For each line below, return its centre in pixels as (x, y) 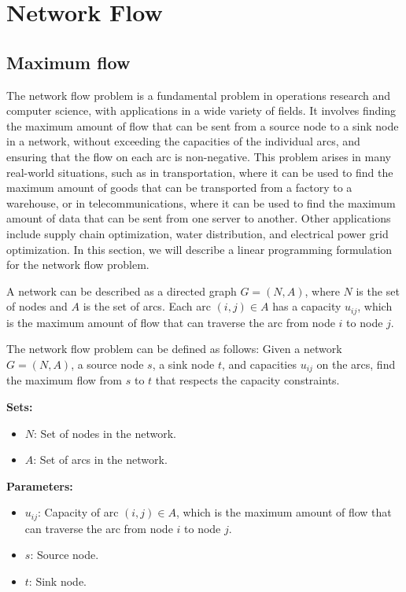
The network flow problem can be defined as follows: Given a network (174, 349)
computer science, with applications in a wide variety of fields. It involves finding (201, 110)
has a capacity (307, 306)
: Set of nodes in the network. (105, 433)
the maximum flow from (65, 380)
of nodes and (37, 306)
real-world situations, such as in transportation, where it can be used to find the (200, 172)
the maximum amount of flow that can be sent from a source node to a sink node (203, 125)
